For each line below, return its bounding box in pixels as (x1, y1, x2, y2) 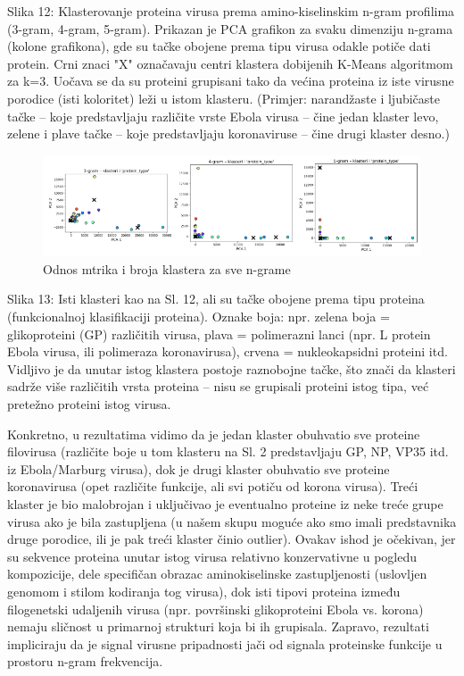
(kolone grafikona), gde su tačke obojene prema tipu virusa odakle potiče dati (7, 37, 431, 55)
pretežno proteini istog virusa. (7, 395, 171, 413)
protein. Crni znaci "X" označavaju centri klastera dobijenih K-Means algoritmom (7, 54, 453, 72)
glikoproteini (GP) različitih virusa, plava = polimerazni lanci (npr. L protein (7, 324, 431, 343)
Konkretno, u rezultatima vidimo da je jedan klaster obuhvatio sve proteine (7, 424, 420, 443)
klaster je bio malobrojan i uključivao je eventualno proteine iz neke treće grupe (7, 495, 443, 513)
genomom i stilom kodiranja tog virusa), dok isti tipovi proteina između (7, 581, 401, 600)
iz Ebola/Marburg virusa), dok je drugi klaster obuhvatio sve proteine (7, 459, 390, 478)
